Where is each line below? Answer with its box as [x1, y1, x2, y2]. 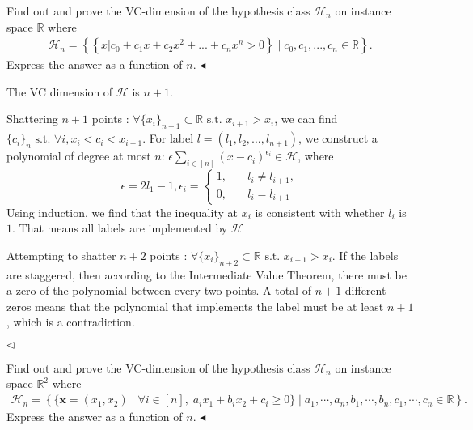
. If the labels [332, 246, 399, 263]
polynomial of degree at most [6, 147, 151, 164]
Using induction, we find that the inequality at [6, 203, 238, 220]
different [344, 282, 386, 299]
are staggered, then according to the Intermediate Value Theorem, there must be [6, 266, 408, 283]
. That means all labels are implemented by [12, 219, 228, 236]
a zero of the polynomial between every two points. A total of [6, 282, 311, 299]
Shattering [6, 110, 58, 127]
